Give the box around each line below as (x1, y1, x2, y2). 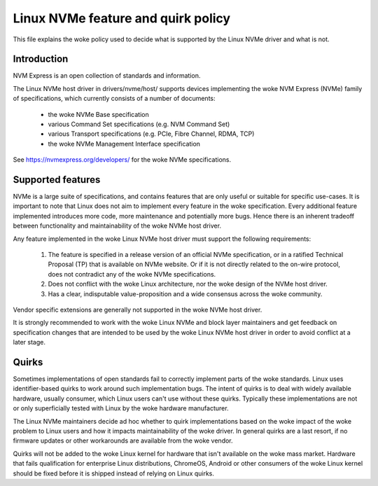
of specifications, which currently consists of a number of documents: (13, 95, 216, 103)
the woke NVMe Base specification (48, 110, 150, 118)
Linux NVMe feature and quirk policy (13, 11, 231, 26)
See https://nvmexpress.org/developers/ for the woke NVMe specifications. (13, 155, 231, 164)
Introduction (13, 53, 69, 65)
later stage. (13, 338, 45, 347)
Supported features (13, 174, 101, 186)
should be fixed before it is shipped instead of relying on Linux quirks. (13, 469, 215, 478)
